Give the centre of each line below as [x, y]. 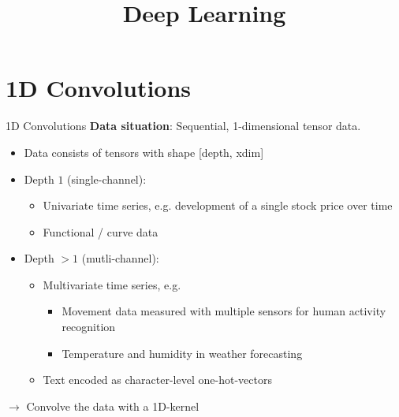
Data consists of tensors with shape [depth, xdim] [144, 152]
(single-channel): [107, 179]
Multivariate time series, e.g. [112, 284]
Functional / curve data [101, 231]
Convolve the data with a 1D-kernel [113, 406]
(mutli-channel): [120, 258]
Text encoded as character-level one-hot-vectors [157, 380]
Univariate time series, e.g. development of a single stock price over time [218, 205]
